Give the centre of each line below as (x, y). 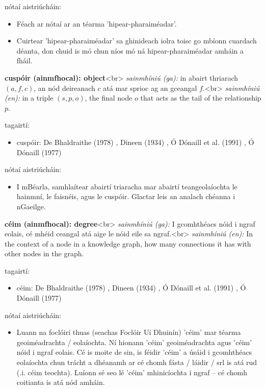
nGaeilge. (31, 206)
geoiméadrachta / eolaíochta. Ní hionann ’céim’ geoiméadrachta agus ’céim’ (134, 342)
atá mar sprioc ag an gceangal (150, 88)
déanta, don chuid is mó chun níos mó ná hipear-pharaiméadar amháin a (130, 50)
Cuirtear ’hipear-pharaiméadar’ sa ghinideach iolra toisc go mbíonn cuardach (137, 41)
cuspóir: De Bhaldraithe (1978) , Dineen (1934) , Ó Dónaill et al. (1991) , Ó (135, 142)
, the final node (109, 98)
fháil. (24, 60)
